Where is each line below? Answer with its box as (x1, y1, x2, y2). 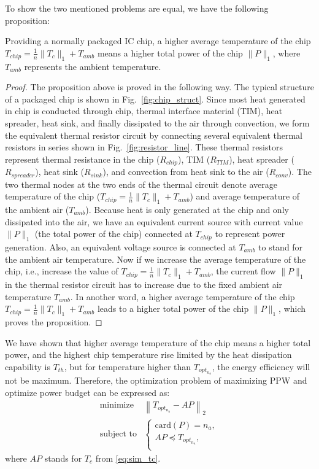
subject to (99, 430, 137, 439)
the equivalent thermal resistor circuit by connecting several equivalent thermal (5, 128, 303, 141)
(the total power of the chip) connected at (34, 227, 193, 240)
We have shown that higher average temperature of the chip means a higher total (5, 336, 311, 349)
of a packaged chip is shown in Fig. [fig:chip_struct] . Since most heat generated (5, 92, 306, 105)
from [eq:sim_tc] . (95, 451, 161, 464)
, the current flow (210, 265, 276, 277)
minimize (99, 401, 134, 410)
